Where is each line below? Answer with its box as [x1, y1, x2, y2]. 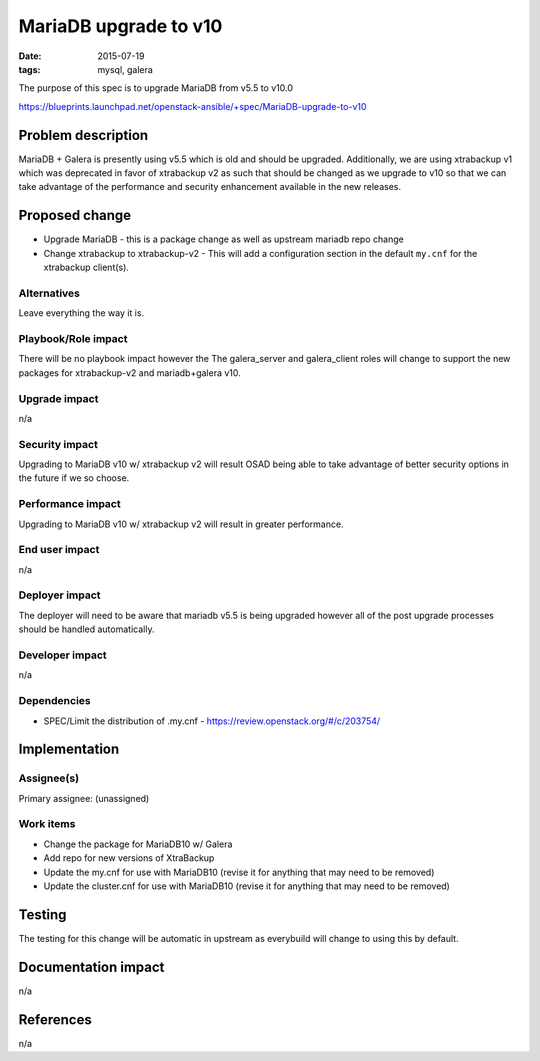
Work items [18, 817, 76, 831]
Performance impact [18, 497, 121, 511]
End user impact [18, 543, 100, 557]
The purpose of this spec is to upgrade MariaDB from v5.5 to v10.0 [18, 82, 294, 94]
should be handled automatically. [18, 623, 155, 635]
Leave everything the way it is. [18, 307, 145, 319]
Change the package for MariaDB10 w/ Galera [43, 838, 233, 850]
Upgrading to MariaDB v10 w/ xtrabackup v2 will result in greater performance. [18, 518, 344, 530]
